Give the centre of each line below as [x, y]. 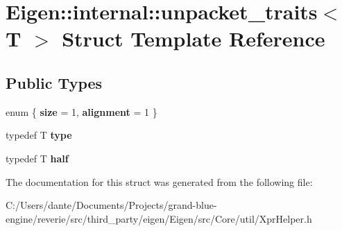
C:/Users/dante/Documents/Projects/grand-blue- [111, 205]
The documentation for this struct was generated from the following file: [159, 181]
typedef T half [37, 158]
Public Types [54, 82]
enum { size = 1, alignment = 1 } [82, 111]
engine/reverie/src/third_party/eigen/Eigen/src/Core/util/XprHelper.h [159, 218]
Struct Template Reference [194, 38]
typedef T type [39, 135]
